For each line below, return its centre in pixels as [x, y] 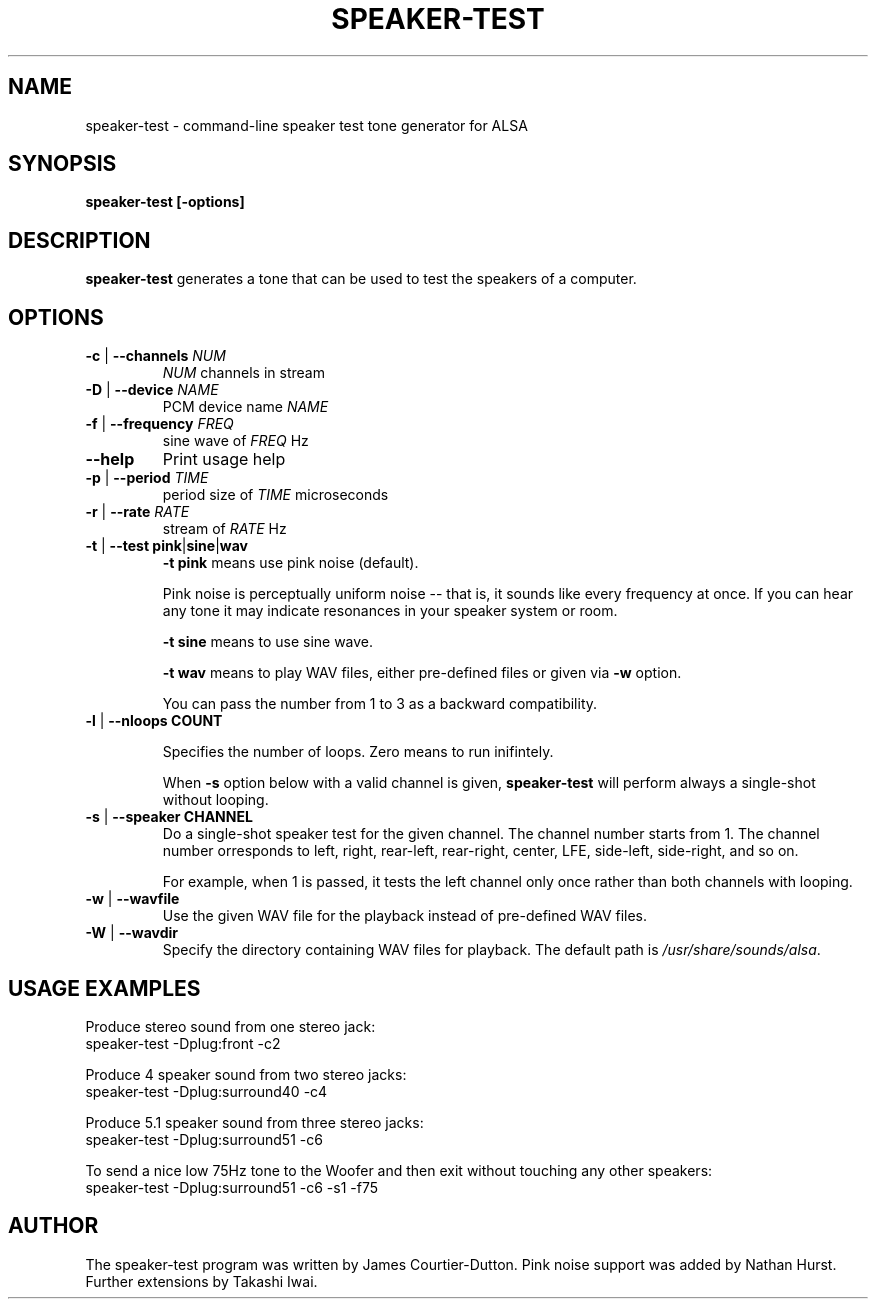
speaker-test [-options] [165, 202]
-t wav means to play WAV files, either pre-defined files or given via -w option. [422, 673]
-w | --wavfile [132, 899]
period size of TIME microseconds [275, 495]
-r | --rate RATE [137, 512]
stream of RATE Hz [224, 529]
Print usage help [224, 459]
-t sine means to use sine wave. [268, 642]
